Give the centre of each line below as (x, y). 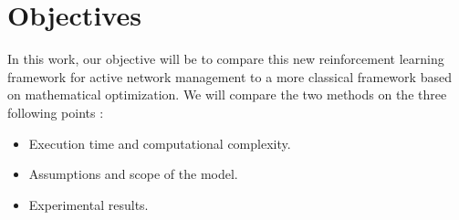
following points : (56, 112)
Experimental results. (89, 204)
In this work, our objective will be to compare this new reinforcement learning (226, 59)
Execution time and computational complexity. (160, 143)
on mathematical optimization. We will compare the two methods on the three (227, 94)
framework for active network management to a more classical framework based (229, 76)
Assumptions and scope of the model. (133, 174)
